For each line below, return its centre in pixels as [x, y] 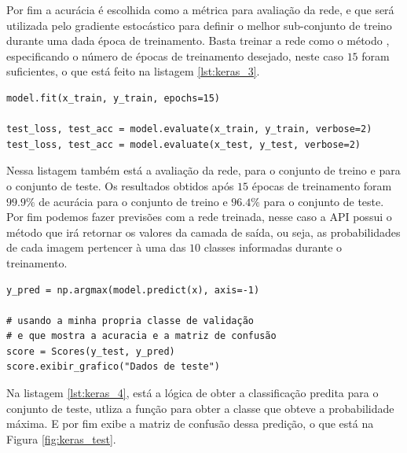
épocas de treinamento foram [322, 185]
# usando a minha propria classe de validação [130, 320]
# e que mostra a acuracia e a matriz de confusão [141, 336]
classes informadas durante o [273, 247]
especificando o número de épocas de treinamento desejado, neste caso [175, 55]
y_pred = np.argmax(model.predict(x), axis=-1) [133, 290]
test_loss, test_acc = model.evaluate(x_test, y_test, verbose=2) [184, 144]
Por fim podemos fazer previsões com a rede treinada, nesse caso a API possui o [199, 217]
